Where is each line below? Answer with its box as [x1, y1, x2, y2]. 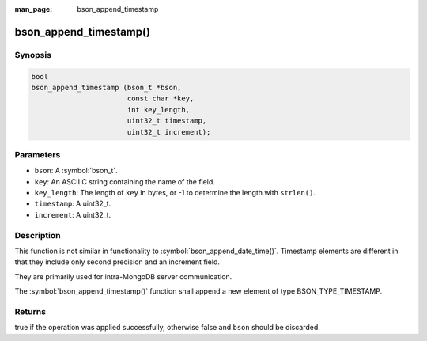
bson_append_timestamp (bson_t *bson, [31, 83, 182, 92]
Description [14, 229, 61, 241]
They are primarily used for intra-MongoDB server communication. [14, 271, 232, 281]
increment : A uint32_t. [34, 210, 111, 219]
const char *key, [127, 94, 195, 103]
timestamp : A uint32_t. [34, 199, 111, 209]
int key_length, [127, 105, 190, 114]
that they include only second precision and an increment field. [14, 257, 221, 267]
